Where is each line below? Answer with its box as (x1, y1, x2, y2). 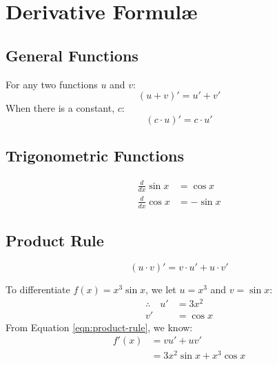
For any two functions (6, 77, 98, 91)
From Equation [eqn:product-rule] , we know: (6, 319, 193, 334)
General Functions (6, 44, 138, 66)
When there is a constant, (6, 101, 115, 115)
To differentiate (6, 282, 70, 296)
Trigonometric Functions (6, 145, 184, 166)
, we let (145, 282, 176, 296)
